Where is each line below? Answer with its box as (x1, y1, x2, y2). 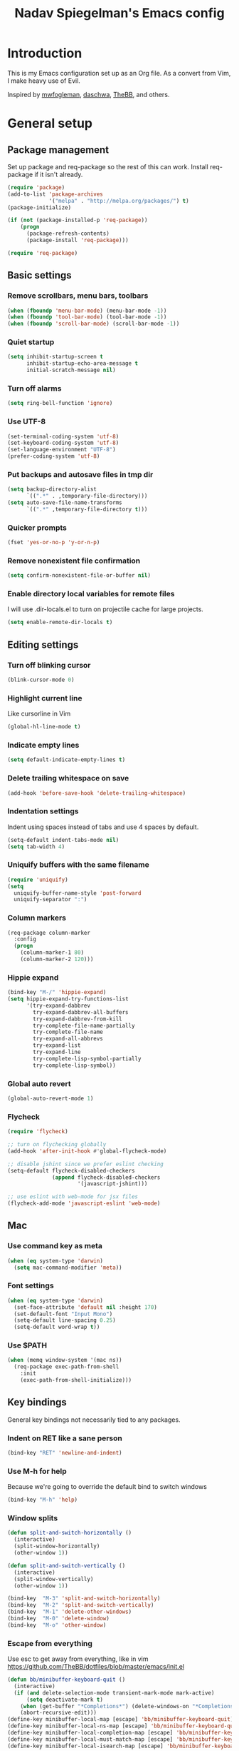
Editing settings (7, 638, 79, 651)
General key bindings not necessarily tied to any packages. (7, 1415, 181, 1424)
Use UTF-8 (7, 416, 46, 426)
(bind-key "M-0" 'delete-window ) (7, 1615, 110, 1622)
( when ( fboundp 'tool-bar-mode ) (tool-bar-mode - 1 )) (7, 313, 167, 321)
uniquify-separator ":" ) (14, 896, 87, 903)
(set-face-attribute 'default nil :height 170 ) (14, 1303, 158, 1311)
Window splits (7, 1513, 58, 1523)
